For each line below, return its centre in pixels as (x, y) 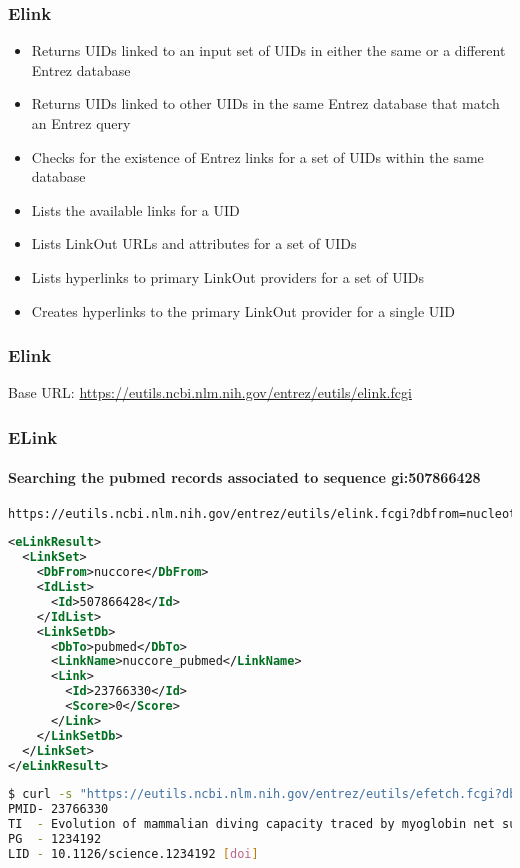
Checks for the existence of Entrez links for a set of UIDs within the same (257, 156)
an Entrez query (81, 123)
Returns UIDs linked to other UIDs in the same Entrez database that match (265, 103)
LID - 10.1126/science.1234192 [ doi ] (133, 853)
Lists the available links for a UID (135, 209)
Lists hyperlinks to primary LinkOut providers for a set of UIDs (227, 276)
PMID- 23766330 (58, 809)
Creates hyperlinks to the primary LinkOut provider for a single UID (243, 310)
